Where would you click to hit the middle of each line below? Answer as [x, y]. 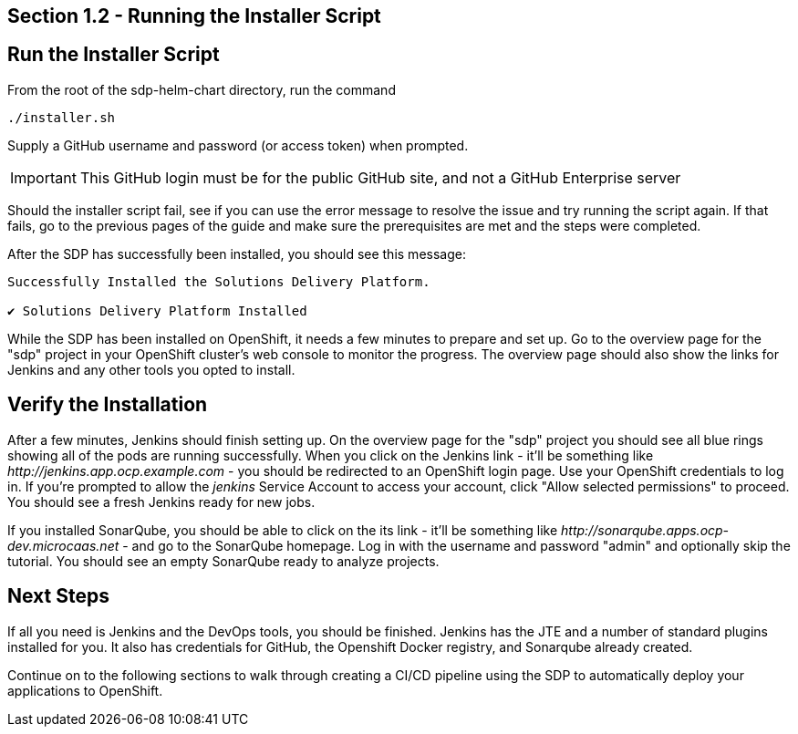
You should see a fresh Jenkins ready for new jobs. [161, 501]
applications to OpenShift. [85, 690]
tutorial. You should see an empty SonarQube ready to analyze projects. [223, 561]
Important [43, 177]
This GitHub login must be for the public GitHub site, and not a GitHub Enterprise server [380, 177]
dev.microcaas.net [63, 545]
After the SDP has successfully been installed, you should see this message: [237, 253]
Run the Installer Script [114, 55]
